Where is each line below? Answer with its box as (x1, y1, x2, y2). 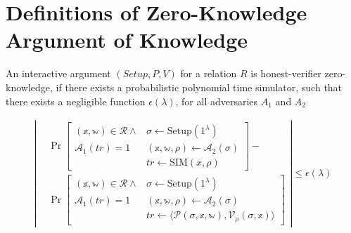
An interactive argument (6, 66, 111, 81)
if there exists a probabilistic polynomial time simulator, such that (56, 79, 343, 94)
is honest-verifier (250, 66, 321, 81)
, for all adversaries (175, 93, 258, 108)
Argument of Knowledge (6, 25, 248, 54)
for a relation (180, 66, 237, 81)
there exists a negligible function (6, 93, 146, 108)
